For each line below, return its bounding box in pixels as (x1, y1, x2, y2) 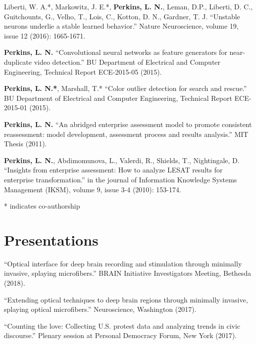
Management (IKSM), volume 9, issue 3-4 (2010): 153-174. (4, 184, 181, 194)
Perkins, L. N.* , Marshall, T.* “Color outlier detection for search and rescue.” (4, 83, 247, 93)
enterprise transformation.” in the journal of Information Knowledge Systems (4, 174, 237, 184)
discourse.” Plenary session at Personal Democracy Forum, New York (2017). (4, 330, 237, 341)
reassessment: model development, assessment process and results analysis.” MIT (4, 129, 249, 139)
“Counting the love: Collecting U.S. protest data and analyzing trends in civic (4, 320, 241, 331)
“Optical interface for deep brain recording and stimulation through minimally (4, 258, 242, 268)
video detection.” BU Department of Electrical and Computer (34, 56, 221, 67)
